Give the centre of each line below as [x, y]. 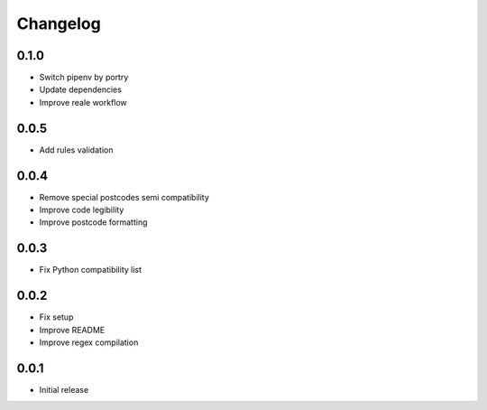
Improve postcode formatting [93, 222]
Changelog [59, 23]
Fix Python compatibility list [91, 270]
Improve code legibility [82, 210]
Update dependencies [80, 89]
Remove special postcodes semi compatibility [124, 197]
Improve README [72, 330]
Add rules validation [76, 150]
